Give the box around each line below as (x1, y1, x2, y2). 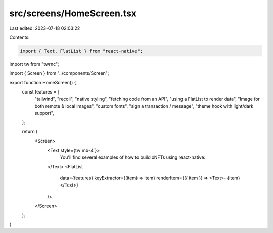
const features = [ (22, 89, 60, 95)
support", (34, 110, 54, 116)
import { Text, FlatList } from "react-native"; (20, 48, 143, 54)
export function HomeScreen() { (9, 79, 76, 85)
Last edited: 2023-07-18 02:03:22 (9, 25, 80, 31)
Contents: (9, 34, 30, 40)
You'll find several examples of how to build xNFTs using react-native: (60, 154, 206, 160)
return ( (22, 129, 38, 135)
